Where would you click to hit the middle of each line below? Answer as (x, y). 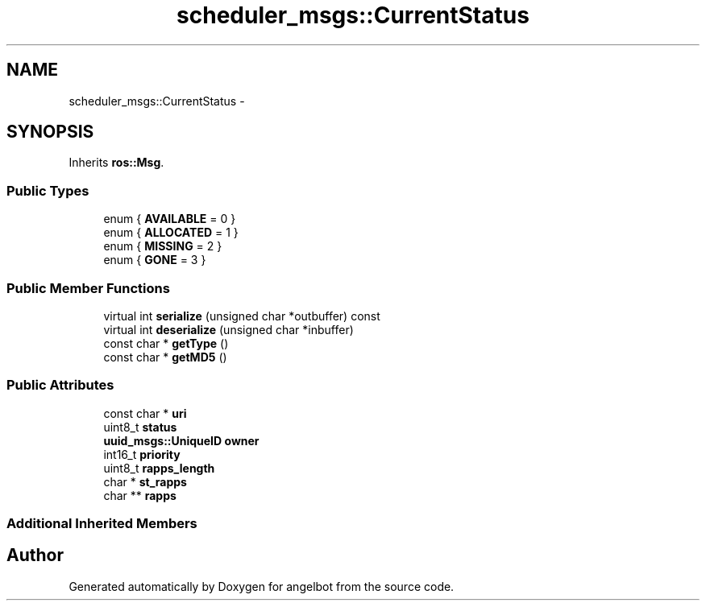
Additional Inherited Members (102, 524)
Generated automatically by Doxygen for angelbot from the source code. (262, 586)
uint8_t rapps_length (159, 468)
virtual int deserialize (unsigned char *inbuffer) (228, 329)
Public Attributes (60, 385)
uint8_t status (140, 427)
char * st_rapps (145, 481)
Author (35, 555)
